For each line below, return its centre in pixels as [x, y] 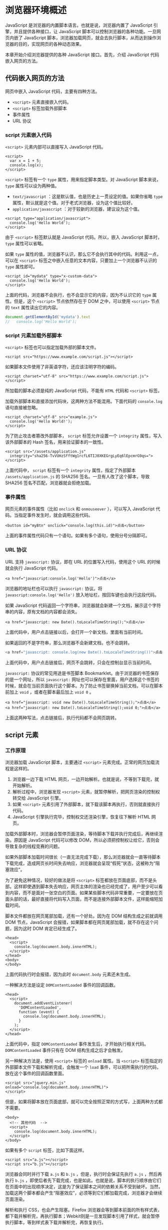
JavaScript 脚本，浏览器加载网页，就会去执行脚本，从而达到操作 [90, 38]
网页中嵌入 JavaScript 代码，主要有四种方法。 [52, 91]
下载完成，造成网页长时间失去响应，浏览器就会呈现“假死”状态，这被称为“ [80, 863]
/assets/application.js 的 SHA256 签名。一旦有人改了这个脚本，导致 [77, 477]
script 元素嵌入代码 [28, 135]
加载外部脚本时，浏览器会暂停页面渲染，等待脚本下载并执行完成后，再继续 [82, 834]
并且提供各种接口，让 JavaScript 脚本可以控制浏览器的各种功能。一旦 [85, 31]
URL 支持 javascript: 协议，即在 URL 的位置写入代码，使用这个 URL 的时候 [83, 562]
